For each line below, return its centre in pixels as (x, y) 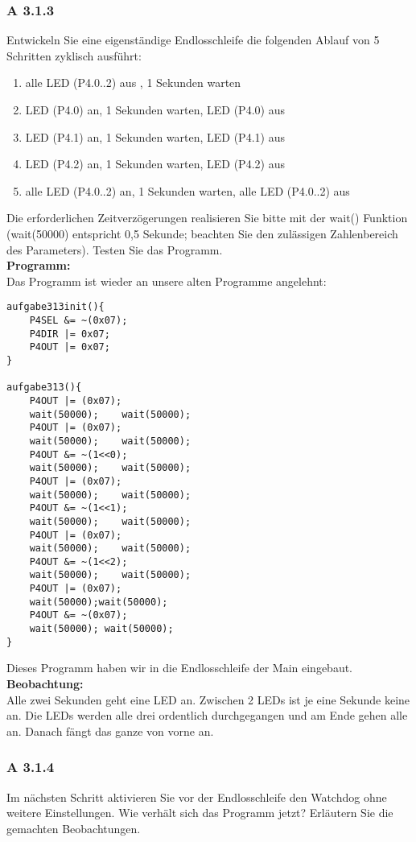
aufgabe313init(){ (56, 307)
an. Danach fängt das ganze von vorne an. (110, 731)
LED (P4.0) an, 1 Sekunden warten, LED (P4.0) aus (155, 109)
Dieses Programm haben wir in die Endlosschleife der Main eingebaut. (180, 668)
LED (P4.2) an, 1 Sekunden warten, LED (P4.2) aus (155, 164)
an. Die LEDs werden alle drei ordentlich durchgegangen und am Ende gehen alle (207, 715)
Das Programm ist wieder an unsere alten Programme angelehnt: (167, 281)
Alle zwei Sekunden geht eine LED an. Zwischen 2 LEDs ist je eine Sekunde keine (208, 699)
